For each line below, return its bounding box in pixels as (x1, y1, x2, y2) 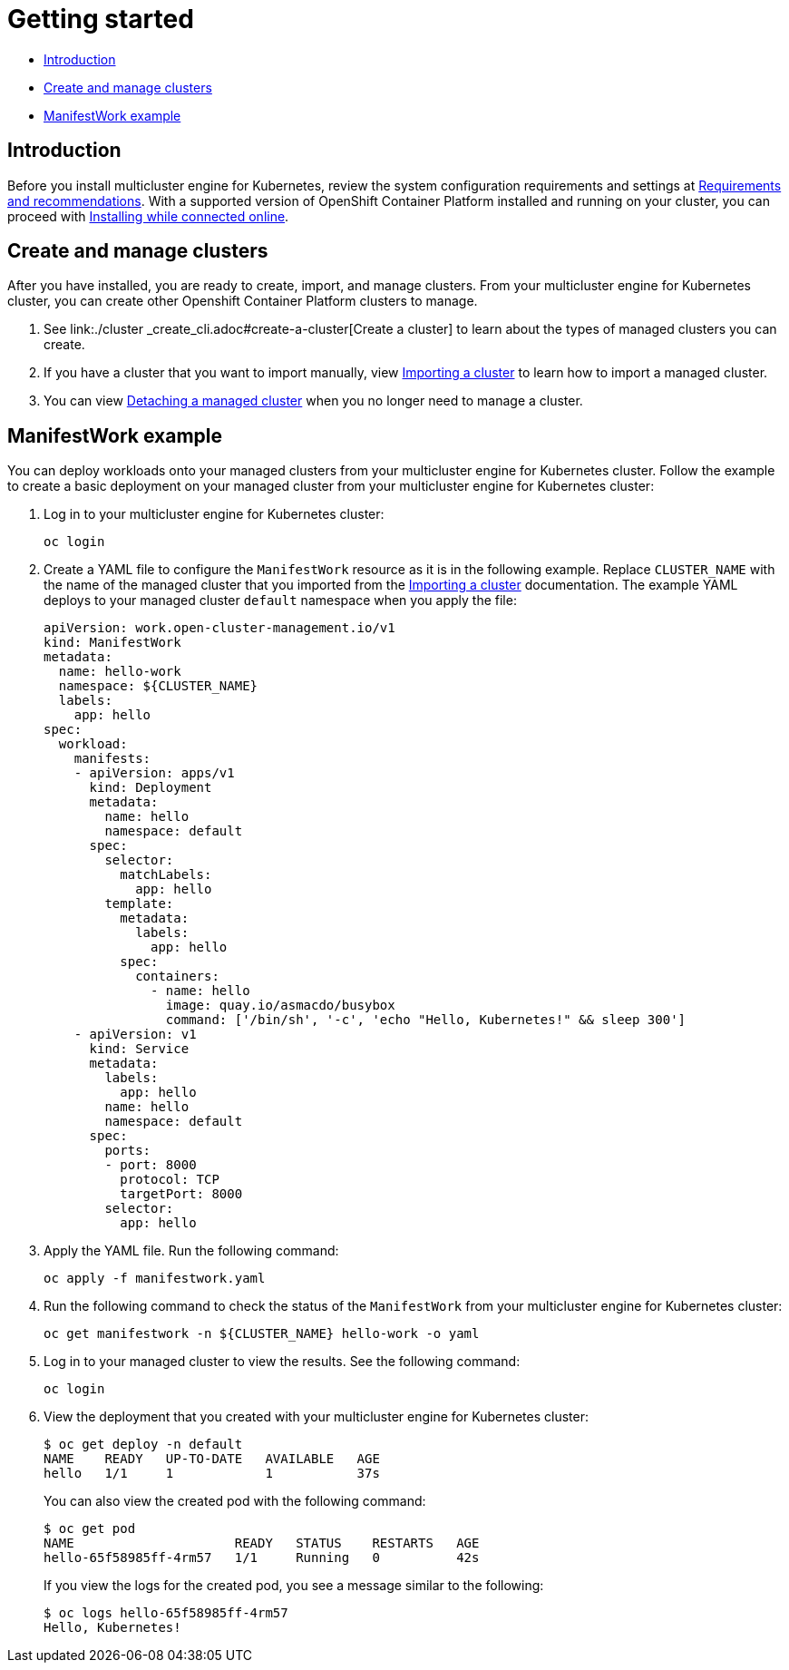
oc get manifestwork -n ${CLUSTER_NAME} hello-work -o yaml (44, 1326, 480, 1342)
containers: (135, 969, 219, 984)
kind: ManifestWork (44, 635, 181, 650)
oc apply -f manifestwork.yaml (44, 1271, 266, 1286)
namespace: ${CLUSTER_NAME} (58, 679, 258, 694)
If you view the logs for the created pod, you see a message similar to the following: (44, 1577, 544, 1594)
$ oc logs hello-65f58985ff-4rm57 (44, 1606, 288, 1621)
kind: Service (89, 1041, 190, 1057)
